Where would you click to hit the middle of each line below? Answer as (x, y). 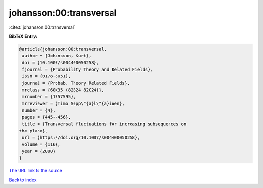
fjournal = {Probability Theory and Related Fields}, (87, 70)
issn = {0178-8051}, (47, 76)
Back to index (23, 180)
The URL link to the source (36, 171)
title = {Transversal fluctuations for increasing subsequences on (104, 124)
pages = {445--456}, (47, 117)
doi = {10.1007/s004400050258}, (61, 63)
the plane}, (34, 131)
